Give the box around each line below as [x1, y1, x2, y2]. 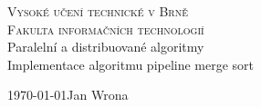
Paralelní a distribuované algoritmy [7, 37, 204, 56]
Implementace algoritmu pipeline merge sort [7, 54, 255, 73]
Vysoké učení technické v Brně [7, 2, 188, 20]
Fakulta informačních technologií [7, 19, 204, 38]
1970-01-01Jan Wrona [7, 85, 129, 104]
